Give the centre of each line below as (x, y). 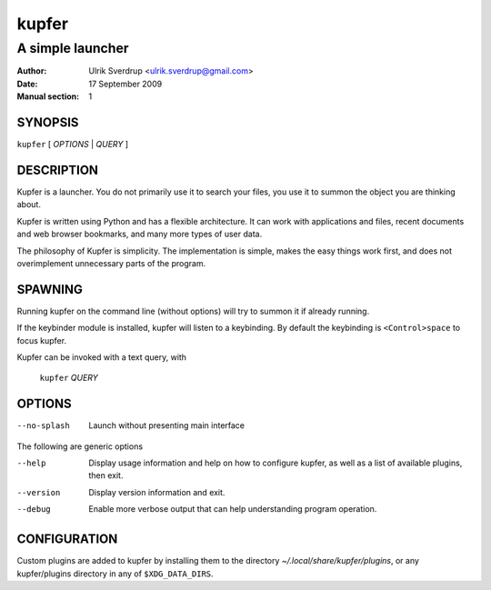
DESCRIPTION (58, 170)
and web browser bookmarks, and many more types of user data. (140, 234)
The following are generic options (80, 446)
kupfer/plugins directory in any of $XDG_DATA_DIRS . (115, 574)
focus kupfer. (42, 340)
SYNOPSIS (48, 122)
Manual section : (48, 96)
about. (29, 205)
